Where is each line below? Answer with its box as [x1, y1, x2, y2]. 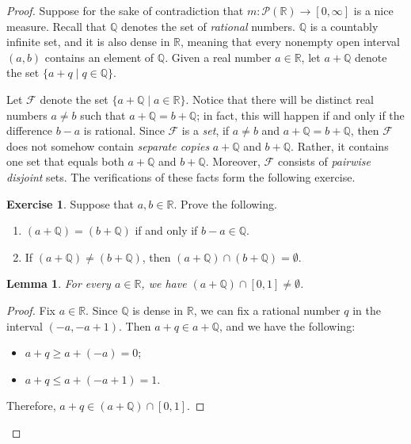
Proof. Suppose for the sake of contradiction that [6, 2, 244, 18]
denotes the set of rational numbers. [120, 17, 295, 34]
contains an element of [44, 48, 154, 65]
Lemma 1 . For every [6, 275, 111, 292]
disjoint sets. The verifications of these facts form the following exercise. [6, 168, 356, 185]
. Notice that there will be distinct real [185, 90, 374, 107]
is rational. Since [83, 122, 165, 139]
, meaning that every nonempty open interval [181, 33, 401, 50]
